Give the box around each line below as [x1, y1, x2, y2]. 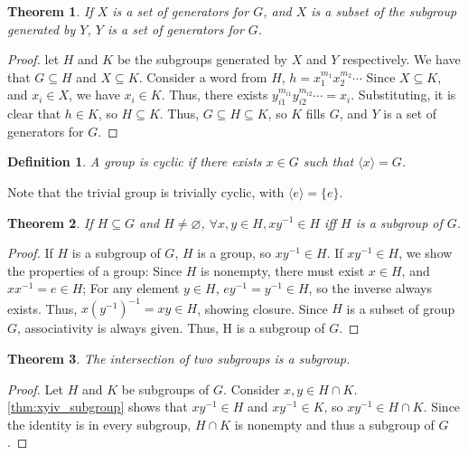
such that [303, 152, 354, 171]
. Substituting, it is [351, 85, 456, 104]
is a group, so [197, 243, 272, 262]
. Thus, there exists [161, 85, 268, 104]
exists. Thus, [7, 299, 78, 318]
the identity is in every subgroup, [7, 414, 192, 433]
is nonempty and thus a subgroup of [234, 414, 435, 433]
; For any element [82, 279, 180, 298]
